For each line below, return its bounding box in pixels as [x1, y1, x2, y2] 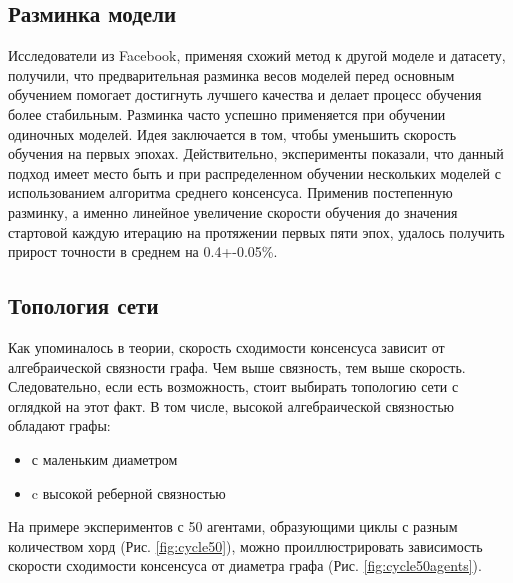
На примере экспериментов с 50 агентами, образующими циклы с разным [8, 516, 458, 537]
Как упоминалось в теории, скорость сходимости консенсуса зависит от [8, 336, 445, 357]
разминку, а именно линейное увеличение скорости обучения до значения [8, 201, 458, 222]
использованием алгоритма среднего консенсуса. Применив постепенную [8, 182, 453, 203]
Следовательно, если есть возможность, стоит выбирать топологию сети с [8, 376, 459, 397]
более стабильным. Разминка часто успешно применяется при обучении [8, 103, 446, 124]
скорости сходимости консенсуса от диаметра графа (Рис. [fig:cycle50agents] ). [8, 555, 482, 576]
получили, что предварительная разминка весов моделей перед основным [8, 64, 455, 85]
